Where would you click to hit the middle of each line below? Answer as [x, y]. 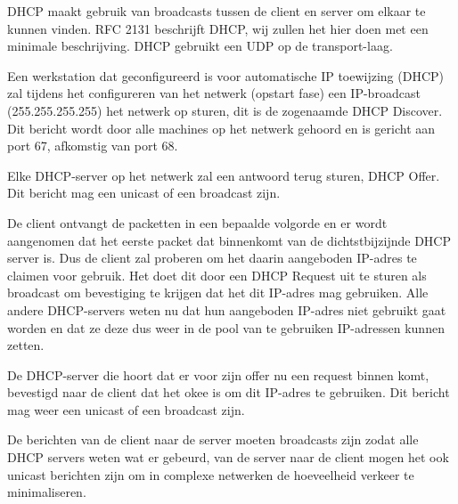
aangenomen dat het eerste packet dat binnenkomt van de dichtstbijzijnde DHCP [229, 240]
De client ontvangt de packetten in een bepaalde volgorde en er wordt [197, 222]
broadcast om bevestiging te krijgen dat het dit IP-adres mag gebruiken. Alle [218, 293]
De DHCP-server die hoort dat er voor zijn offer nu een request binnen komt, [218, 374]
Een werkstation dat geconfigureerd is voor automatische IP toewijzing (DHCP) [225, 75]
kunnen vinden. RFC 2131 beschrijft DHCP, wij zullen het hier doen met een [218, 28]
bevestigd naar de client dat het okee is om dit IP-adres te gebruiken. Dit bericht [229, 392]
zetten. [26, 345]
